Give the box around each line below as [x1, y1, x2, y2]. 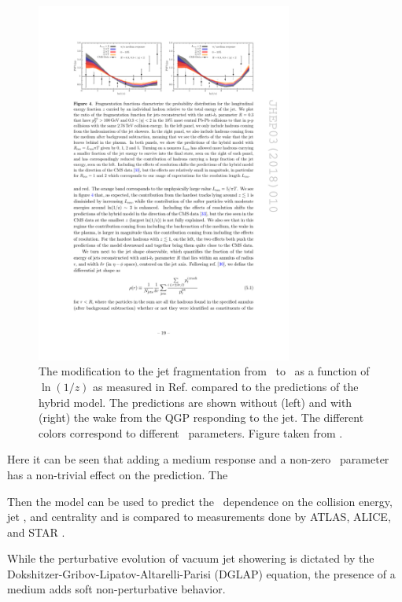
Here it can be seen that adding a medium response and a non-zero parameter [7, 451, 389, 467]
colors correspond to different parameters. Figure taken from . [39, 424, 343, 441]
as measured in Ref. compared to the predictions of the [93, 378, 359, 394]
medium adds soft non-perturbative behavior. [7, 581, 226, 597]
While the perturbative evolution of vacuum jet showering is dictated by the [7, 550, 374, 567]
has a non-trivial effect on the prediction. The [7, 466, 228, 482]
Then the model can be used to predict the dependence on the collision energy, [7, 493, 393, 509]
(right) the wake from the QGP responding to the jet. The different [39, 409, 364, 426]
